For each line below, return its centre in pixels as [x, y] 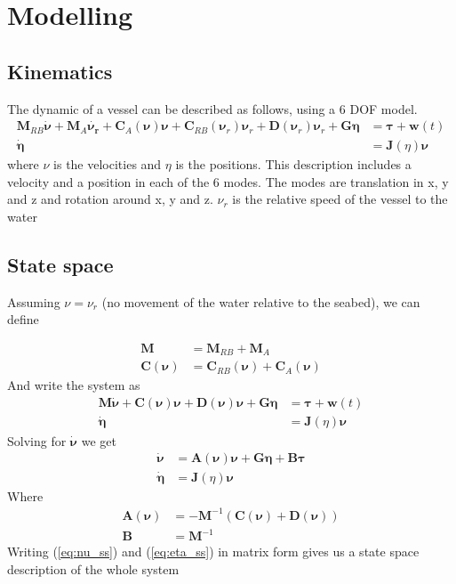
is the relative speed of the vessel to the [340, 199]
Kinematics [60, 71]
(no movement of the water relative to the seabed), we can [261, 301]
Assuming [34, 301]
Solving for [37, 440]
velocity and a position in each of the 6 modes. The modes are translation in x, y [228, 181]
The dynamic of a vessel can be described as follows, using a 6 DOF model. [212, 108]
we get [99, 440]
